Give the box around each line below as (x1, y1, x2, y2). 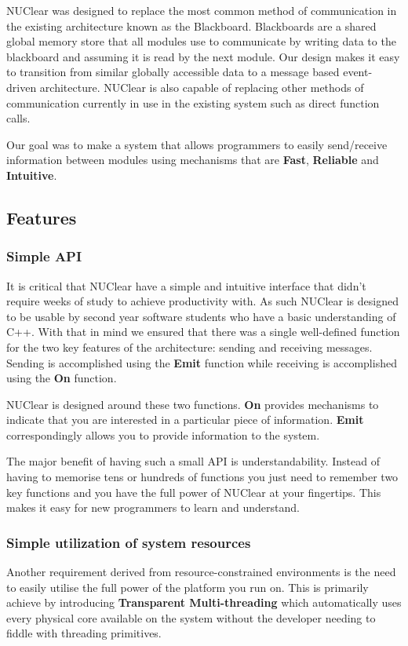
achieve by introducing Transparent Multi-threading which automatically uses (6, 594, 402, 611)
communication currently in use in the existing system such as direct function (6, 94, 380, 111)
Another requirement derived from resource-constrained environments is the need (6, 564, 396, 580)
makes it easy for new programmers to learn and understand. (6, 499, 300, 516)
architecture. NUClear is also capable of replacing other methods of (39, 78, 364, 95)
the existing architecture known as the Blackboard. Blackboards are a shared (6, 17, 377, 34)
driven (6, 78, 37, 95)
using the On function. (6, 370, 117, 386)
